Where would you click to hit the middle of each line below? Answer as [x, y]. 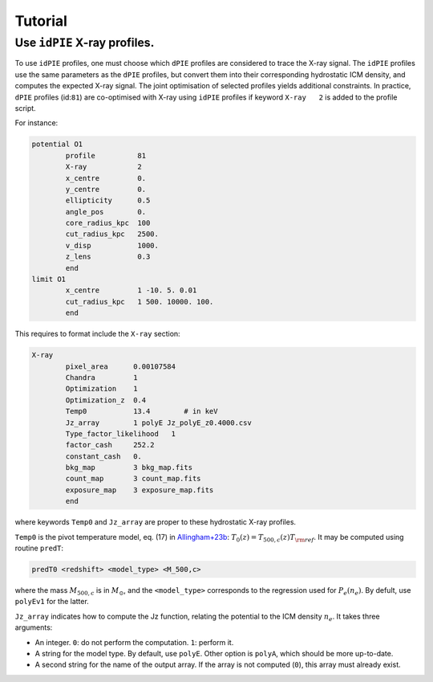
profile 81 [106, 155]
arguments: [34, 627]
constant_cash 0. [103, 456]
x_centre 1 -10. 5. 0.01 [131, 290]
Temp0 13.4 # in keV [142, 411]
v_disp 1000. [112, 245]
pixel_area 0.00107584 [121, 366]
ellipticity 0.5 [108, 200]
